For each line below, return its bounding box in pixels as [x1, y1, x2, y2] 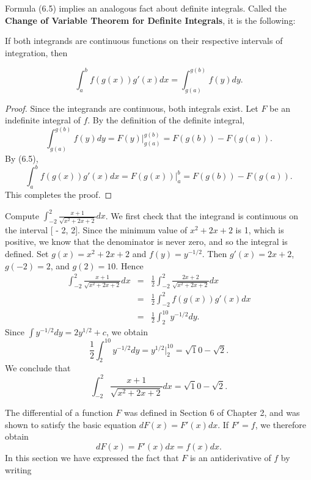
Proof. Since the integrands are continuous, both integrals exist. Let [5, 101, 258, 114]
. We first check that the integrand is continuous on [105, 209, 299, 222]
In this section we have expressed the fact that [5, 451, 179, 464]
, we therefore [255, 418, 306, 431]
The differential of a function [5, 406, 113, 419]
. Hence [115, 259, 144, 272]
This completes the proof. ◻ [5, 188, 112, 201]
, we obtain [106, 325, 148, 338]
